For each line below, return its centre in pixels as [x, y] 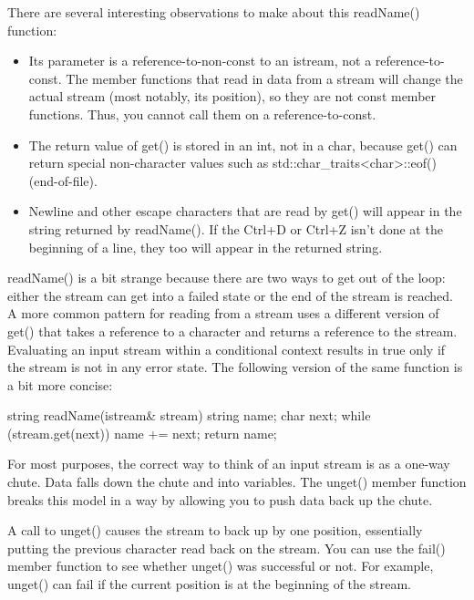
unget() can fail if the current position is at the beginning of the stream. [209, 584]
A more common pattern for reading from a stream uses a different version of [223, 313]
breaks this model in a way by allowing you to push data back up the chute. [220, 499]
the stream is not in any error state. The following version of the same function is [235, 367]
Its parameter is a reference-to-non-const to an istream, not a [200, 61]
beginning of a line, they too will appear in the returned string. [206, 247]
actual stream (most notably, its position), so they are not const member [232, 96]
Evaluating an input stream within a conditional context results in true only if [227, 349]
